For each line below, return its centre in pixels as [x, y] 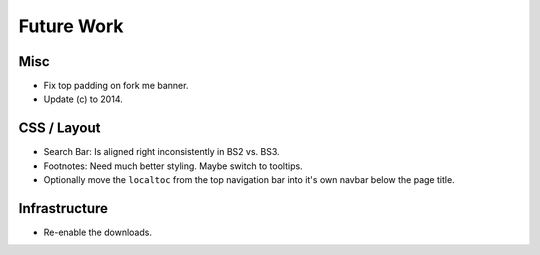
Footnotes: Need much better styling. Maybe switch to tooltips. [173, 166]
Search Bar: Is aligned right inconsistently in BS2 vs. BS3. [161, 152]
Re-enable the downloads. [97, 232]
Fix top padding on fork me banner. [116, 86]
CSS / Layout [59, 128]
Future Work [71, 26]
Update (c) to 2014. [83, 99]
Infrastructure [63, 208]
